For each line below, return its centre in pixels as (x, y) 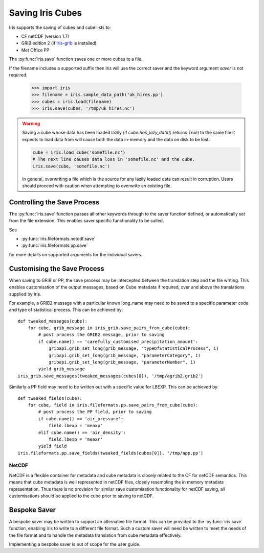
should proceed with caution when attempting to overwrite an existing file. (97, 186)
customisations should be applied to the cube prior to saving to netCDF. (81, 496)
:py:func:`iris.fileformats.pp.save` (55, 245)
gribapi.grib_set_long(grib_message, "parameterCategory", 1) (125, 355)
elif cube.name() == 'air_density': (82, 433)
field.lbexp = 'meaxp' (76, 426)
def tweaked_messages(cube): (53, 321)
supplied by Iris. (25, 294)
